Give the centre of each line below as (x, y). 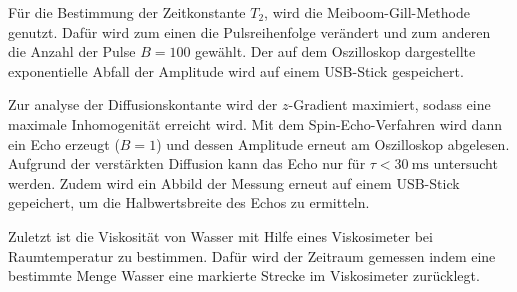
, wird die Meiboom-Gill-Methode (367, 12)
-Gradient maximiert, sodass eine (389, 104)
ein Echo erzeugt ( (64, 143)
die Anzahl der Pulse (72, 51)
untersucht (465, 163)
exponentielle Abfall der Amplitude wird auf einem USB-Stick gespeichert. (236, 70)
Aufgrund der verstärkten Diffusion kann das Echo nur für (187, 163)
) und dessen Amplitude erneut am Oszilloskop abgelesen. (333, 143)
